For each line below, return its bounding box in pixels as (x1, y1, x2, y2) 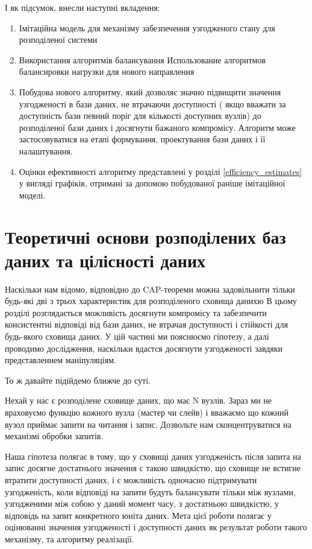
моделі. (19, 188, 46, 201)
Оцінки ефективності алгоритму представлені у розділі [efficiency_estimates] (19, 165, 302, 177)
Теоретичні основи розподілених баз (5, 224, 286, 249)
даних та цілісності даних (5, 247, 206, 272)
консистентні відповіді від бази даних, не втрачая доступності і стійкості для (5, 318, 288, 331)
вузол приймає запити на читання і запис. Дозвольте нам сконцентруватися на (5, 417, 292, 430)
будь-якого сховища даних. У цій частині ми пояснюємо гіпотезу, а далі (5, 330, 269, 342)
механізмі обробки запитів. (5, 430, 104, 442)
